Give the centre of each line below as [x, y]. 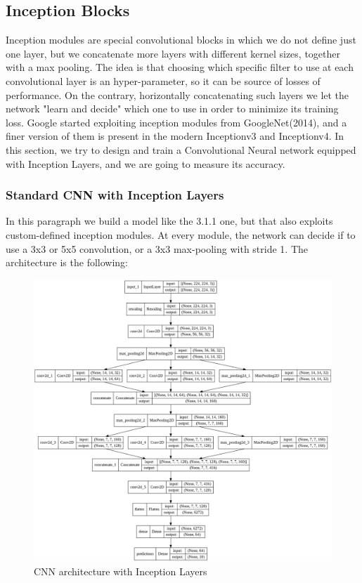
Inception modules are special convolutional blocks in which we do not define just [181, 40]
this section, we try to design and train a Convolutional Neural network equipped [181, 149]
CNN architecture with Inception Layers [121, 571]
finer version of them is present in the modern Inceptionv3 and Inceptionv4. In [175, 136]
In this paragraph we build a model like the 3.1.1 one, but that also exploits [169, 221]
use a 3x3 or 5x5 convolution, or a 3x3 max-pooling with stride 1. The [157, 248]
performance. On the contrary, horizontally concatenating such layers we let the [177, 94]
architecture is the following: [67, 262]
